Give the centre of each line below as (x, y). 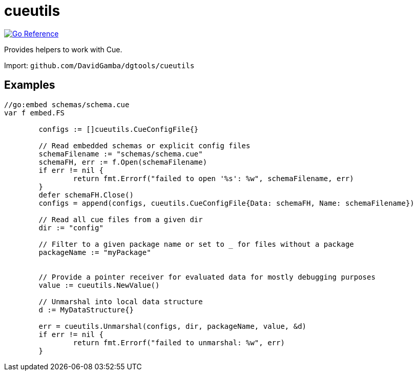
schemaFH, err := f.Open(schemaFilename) (123, 162)
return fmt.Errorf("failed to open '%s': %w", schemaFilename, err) (213, 178)
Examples (30, 85)
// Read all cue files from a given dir (121, 219)
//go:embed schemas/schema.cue (67, 104)
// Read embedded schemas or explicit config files (144, 145)
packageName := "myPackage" (95, 252)
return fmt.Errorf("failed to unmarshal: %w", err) (179, 342)
